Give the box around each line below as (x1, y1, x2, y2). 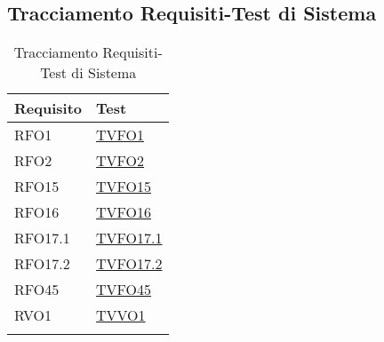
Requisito (14, 98, 83, 119)
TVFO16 (96, 202, 152, 223)
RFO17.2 (14, 253, 70, 274)
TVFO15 (96, 176, 152, 197)
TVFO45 (96, 279, 152, 300)
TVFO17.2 (96, 253, 163, 274)
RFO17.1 (14, 227, 70, 249)
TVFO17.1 (96, 227, 163, 249)
